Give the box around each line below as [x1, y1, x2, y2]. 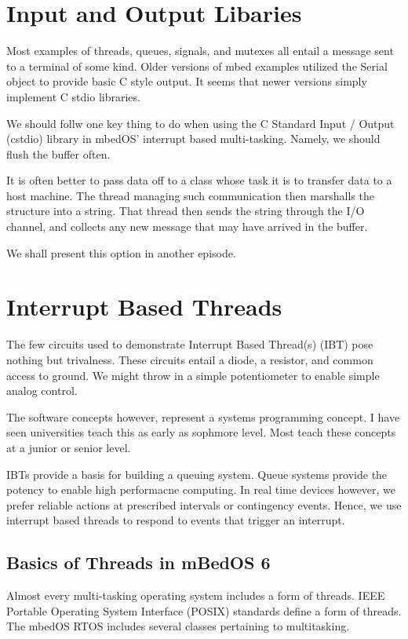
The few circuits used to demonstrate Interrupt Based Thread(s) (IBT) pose [6, 336, 373, 352]
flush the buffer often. [6, 145, 111, 162]
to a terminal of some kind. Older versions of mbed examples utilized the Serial [6, 57, 388, 74]
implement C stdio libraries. [6, 88, 140, 104]
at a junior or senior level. [6, 439, 131, 455]
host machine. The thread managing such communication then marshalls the [6, 187, 374, 203]
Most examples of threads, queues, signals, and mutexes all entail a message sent [6, 42, 394, 59]
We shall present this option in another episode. [6, 244, 236, 261]
